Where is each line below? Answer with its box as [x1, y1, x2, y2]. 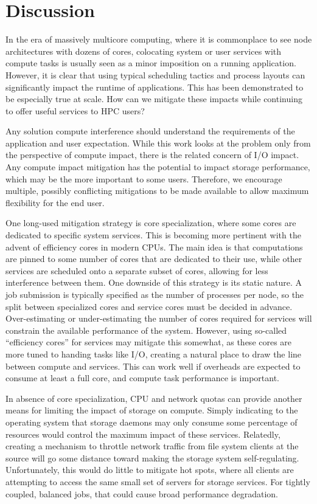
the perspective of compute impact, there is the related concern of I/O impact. [5, 148, 299, 161]
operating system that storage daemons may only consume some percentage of [5, 415, 298, 428]
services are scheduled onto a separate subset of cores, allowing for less [5, 264, 268, 277]
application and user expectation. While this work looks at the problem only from [5, 136, 311, 149]
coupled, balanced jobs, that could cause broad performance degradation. [5, 487, 278, 500]
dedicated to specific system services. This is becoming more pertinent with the [5, 229, 301, 241]
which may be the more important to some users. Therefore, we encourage [5, 172, 282, 185]
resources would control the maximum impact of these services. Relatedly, [5, 427, 280, 440]
